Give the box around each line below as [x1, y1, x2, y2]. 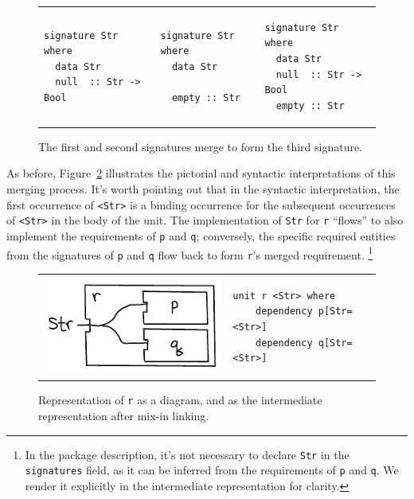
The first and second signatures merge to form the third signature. [38, 138, 363, 154]
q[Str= [318, 337, 353, 349]
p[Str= [318, 306, 353, 318]
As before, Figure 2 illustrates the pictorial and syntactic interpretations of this [6, 165, 396, 181]
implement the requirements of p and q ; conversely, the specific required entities [6, 227, 396, 244]
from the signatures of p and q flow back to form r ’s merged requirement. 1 [6, 244, 373, 263]
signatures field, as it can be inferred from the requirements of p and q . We [25, 462, 399, 478]
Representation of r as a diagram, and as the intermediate [38, 392, 322, 408]
